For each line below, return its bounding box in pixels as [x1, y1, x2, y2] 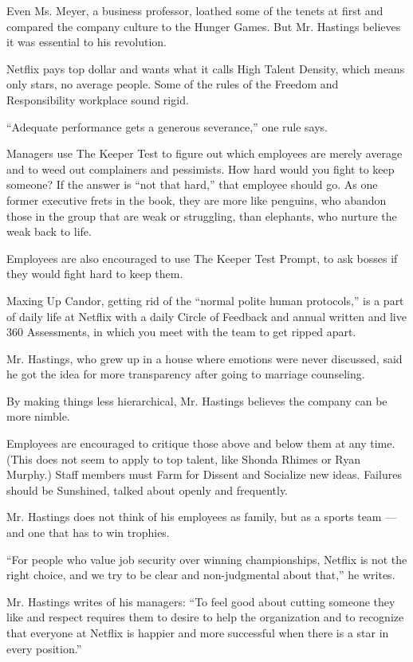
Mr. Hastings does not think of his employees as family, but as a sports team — [6, 508, 397, 525]
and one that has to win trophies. [6, 524, 170, 541]
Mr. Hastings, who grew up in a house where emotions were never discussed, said [6, 350, 403, 366]
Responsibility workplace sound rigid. [6, 91, 189, 108]
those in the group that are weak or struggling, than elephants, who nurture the [6, 207, 397, 224]
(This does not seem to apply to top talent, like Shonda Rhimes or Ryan [6, 450, 361, 467]
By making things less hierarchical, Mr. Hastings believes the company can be [6, 392, 387, 409]
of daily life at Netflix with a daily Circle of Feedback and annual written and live [6, 307, 407, 324]
